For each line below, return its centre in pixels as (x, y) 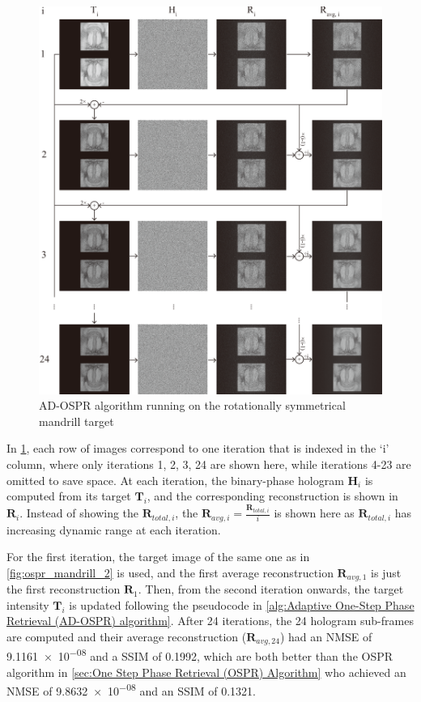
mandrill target (77, 421)
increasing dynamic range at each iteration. (114, 529)
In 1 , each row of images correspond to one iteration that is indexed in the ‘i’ (198, 448)
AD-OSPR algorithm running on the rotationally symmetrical (192, 405)
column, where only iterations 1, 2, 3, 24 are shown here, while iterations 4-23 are (209, 464)
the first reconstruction (64, 589)
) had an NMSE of (326, 636)
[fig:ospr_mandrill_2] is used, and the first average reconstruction (170, 572)
